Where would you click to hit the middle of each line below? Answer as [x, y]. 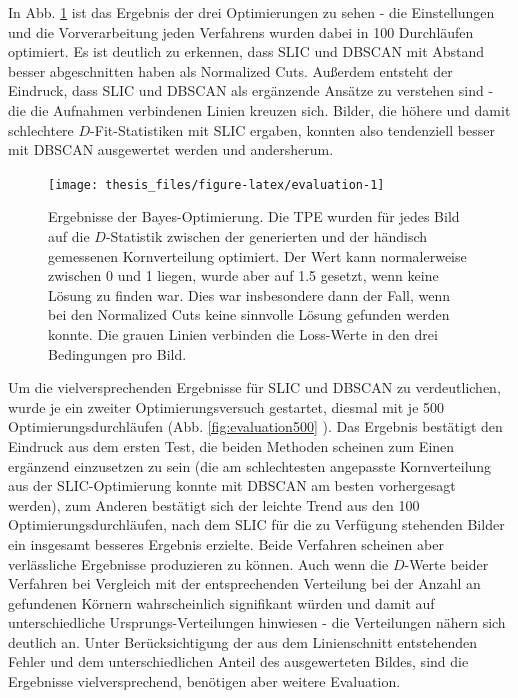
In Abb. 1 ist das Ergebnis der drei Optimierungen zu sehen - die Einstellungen [251, 12]
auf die [69, 236]
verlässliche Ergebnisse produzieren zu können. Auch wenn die [198, 563]
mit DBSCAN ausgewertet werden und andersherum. [171, 149]
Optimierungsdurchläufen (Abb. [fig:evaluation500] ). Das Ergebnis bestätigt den [255, 426]
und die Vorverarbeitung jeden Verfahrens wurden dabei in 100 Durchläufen [241, 31]
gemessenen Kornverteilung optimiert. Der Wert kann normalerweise [257, 255]
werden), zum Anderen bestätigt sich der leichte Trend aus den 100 [214, 504]
